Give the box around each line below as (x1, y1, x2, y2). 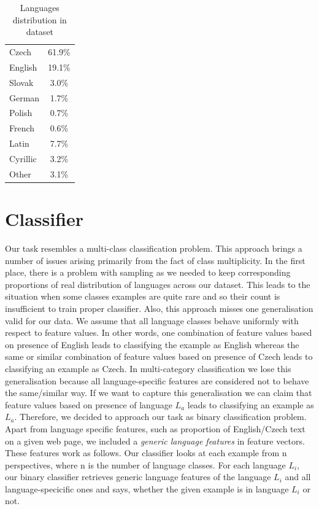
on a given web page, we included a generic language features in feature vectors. (5, 434, 305, 447)
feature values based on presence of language (5, 398, 172, 411)
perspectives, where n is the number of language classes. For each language (5, 458, 286, 471)
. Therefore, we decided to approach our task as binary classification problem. (14, 410, 307, 423)
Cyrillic (9, 152, 37, 165)
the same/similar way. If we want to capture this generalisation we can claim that (5, 386, 312, 399)
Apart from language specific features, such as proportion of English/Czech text (5, 422, 306, 435)
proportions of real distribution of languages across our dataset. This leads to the (5, 278, 310, 290)
